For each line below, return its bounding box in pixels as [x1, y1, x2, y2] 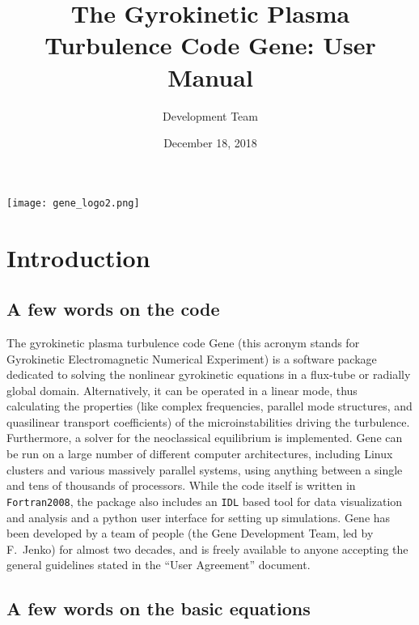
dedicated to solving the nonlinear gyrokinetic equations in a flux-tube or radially [6, 366, 411, 383]
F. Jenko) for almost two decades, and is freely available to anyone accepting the [6, 540, 408, 557]
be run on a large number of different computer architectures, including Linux [6, 445, 393, 462]
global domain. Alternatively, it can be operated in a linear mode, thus [6, 381, 358, 398]
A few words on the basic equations [6, 596, 311, 621]
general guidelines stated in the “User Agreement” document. [6, 556, 311, 573]
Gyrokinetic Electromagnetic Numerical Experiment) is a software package [6, 350, 377, 367]
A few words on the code [6, 296, 220, 321]
